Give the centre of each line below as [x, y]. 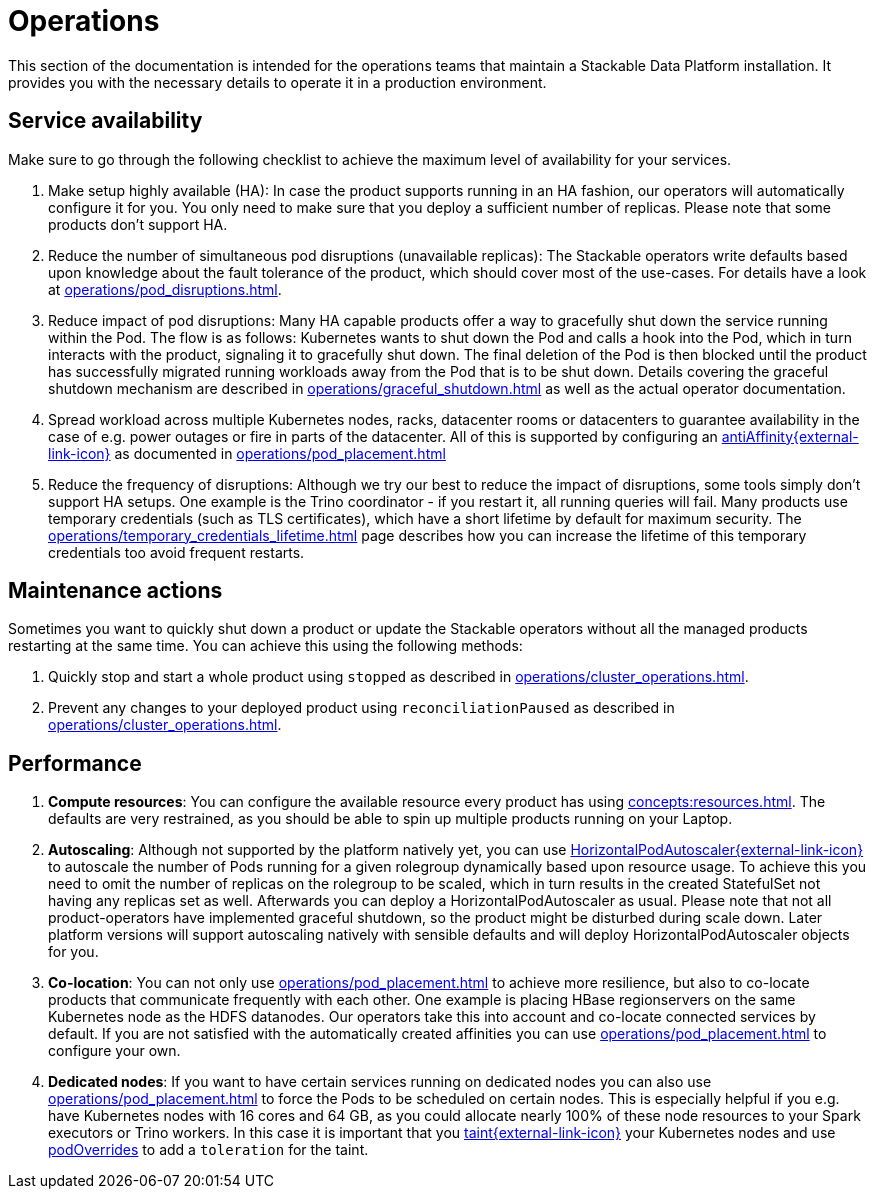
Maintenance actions [115, 591]
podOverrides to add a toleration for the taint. [208, 1150]
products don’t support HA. [138, 224]
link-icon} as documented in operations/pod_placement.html [247, 453]
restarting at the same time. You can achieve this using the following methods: [265, 646]
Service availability [105, 121]
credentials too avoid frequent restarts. [176, 552]
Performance [75, 763]
